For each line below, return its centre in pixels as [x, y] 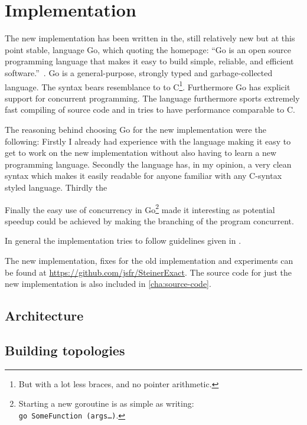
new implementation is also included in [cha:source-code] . [108, 284]
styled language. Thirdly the [56, 187]
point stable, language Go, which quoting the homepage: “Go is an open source [148, 49]
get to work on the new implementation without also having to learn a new [141, 153]
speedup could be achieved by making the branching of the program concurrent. [149, 220]
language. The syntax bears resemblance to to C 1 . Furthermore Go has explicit [148, 86]
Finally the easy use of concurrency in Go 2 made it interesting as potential [140, 208]
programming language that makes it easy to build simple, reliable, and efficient [149, 61]
